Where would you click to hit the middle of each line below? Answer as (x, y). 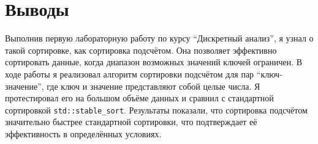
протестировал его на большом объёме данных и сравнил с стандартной (139, 98)
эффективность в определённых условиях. (83, 133)
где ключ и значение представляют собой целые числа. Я (153, 86)
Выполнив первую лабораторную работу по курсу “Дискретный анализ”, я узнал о (159, 38)
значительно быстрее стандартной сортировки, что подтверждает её (131, 122)
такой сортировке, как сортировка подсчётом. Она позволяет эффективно (141, 50)
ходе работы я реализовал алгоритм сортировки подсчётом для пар (130, 74)
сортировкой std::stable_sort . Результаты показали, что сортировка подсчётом (156, 110)
